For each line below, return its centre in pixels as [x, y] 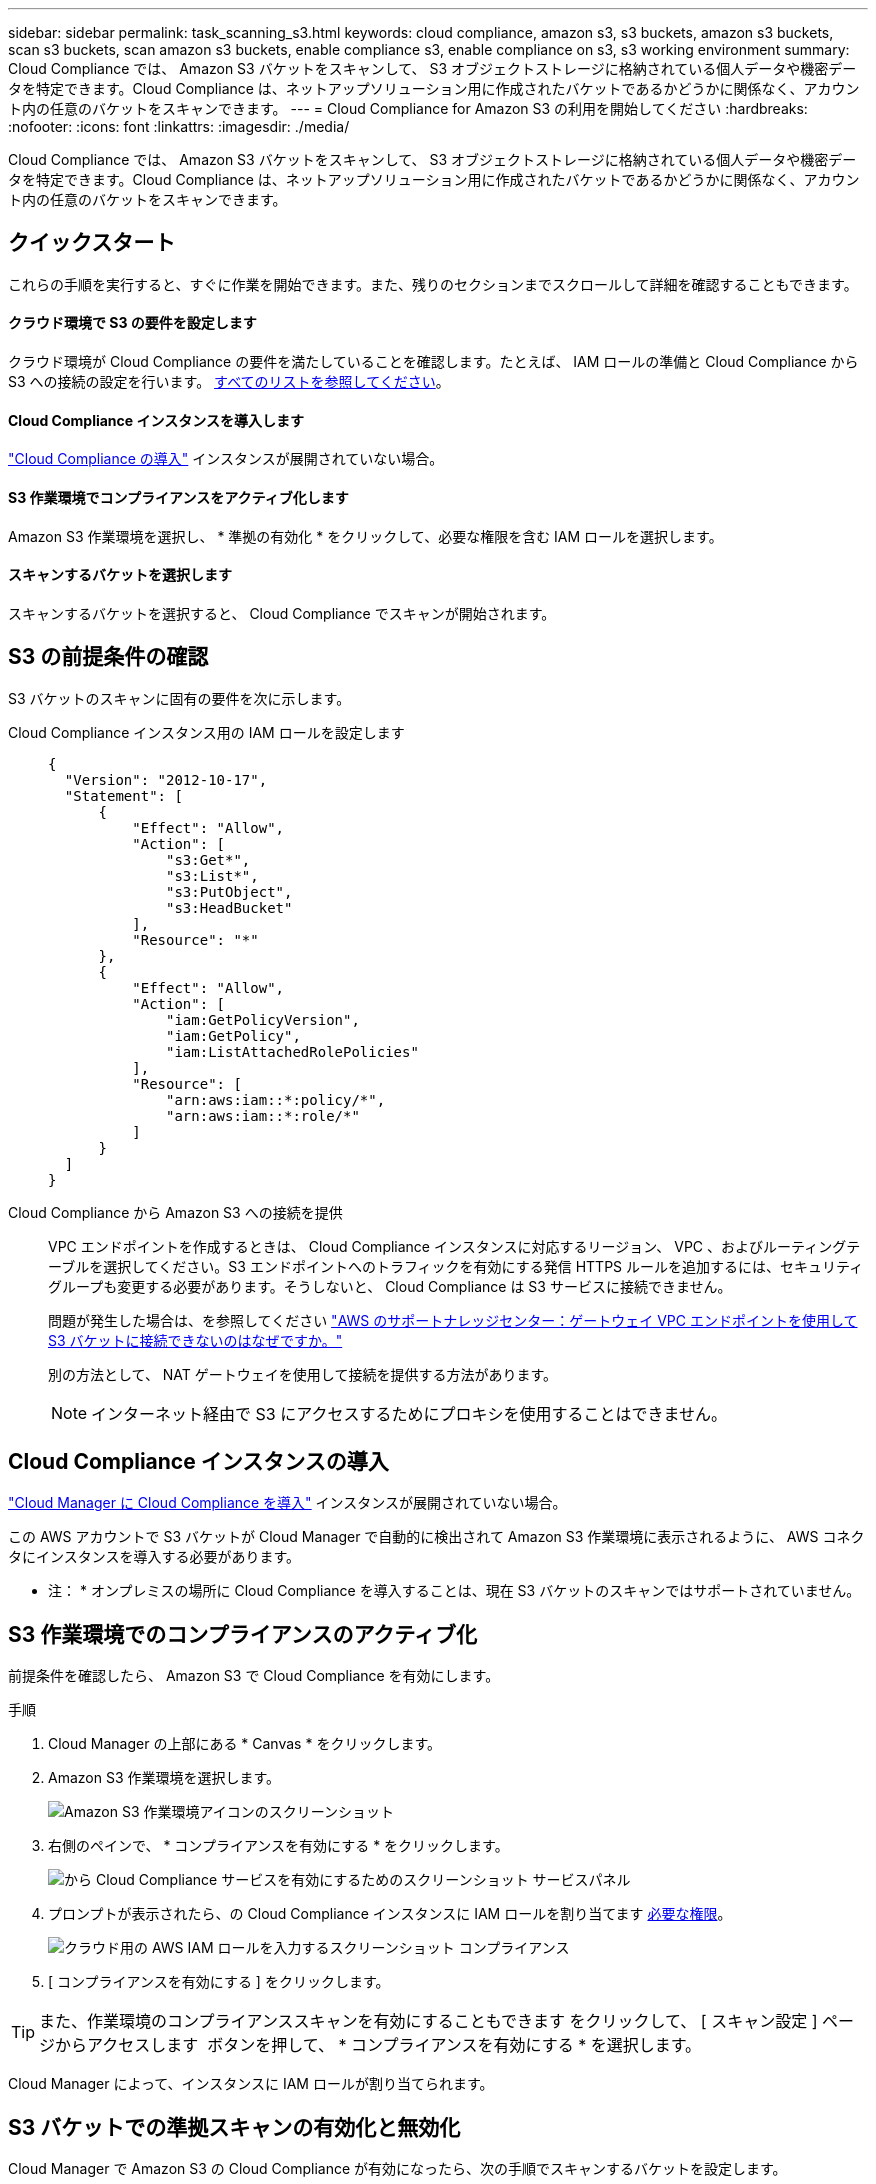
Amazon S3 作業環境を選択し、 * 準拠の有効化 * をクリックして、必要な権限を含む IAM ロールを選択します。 [365, 536]
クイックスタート [92, 243]
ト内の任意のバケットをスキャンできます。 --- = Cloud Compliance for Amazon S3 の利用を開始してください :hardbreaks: [408, 108]
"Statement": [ [123, 795]
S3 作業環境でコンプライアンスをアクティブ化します [178, 497]
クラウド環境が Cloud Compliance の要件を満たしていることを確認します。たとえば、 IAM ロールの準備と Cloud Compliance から [433, 362]
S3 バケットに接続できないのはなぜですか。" [195, 1340]
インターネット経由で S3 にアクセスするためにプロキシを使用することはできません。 [409, 1413]
